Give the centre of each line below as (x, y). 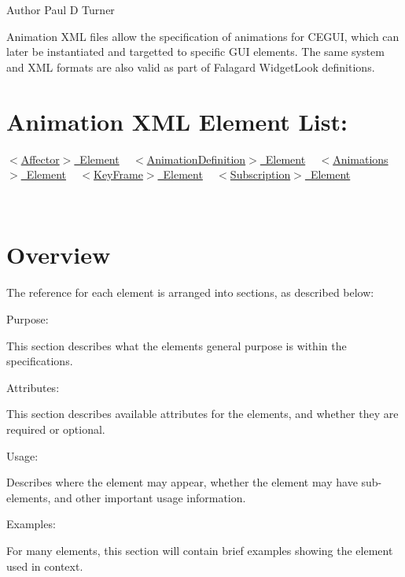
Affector (40, 159)
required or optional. (56, 429)
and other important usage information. (150, 497)
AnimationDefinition (196, 159)
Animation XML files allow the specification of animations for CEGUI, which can (203, 36)
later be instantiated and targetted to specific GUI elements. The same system (195, 52)
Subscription (260, 174)
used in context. (45, 566)
